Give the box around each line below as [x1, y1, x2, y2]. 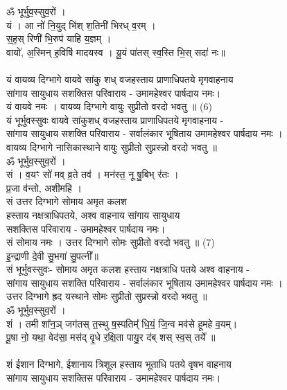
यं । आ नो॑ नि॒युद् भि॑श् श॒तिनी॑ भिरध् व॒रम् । [6, 17, 156, 32]
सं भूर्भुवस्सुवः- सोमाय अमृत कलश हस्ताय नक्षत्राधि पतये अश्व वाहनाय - [6, 262, 250, 276]
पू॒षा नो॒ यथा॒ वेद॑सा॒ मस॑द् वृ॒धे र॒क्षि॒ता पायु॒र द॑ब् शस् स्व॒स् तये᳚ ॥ [6, 330, 216, 344]
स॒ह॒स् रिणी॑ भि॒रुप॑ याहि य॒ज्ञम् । [6, 31, 112, 46]
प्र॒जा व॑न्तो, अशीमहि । [6, 180, 82, 195]
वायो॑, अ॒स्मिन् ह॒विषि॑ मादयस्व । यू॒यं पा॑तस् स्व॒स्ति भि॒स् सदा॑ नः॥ [6, 44, 225, 59]
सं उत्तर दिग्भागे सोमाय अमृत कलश [6, 194, 128, 209]
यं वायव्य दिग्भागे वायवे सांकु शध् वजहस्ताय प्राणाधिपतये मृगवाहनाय [6, 71, 234, 86]
